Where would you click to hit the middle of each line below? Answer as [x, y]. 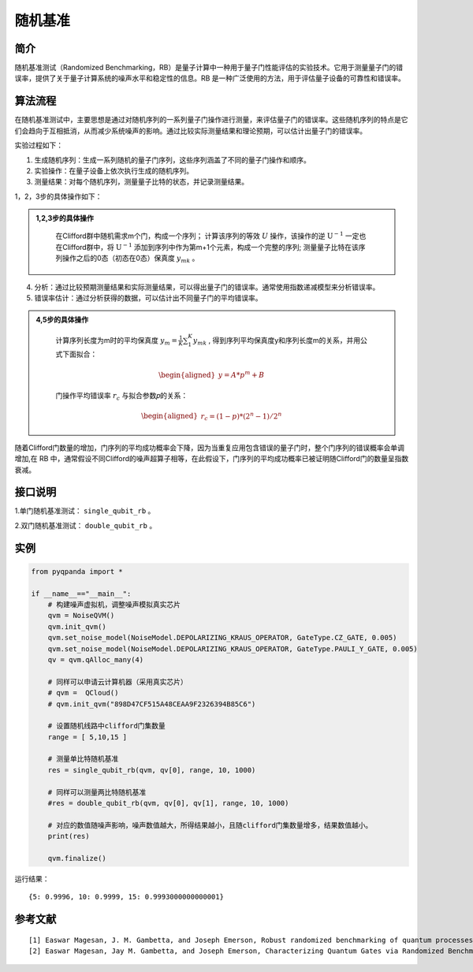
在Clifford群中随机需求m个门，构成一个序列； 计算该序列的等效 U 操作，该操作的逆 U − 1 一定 [207, 235]
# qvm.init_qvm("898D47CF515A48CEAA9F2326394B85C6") [152, 704]
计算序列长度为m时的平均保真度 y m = [116, 341]
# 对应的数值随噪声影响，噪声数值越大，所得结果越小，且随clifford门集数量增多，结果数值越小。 [210, 825]
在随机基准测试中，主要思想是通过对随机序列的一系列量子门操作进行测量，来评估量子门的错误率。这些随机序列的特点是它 [211, 120]
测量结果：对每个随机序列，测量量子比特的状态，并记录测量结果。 [141, 182]
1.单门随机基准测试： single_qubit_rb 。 [85, 511]
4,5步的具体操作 [62, 320]
